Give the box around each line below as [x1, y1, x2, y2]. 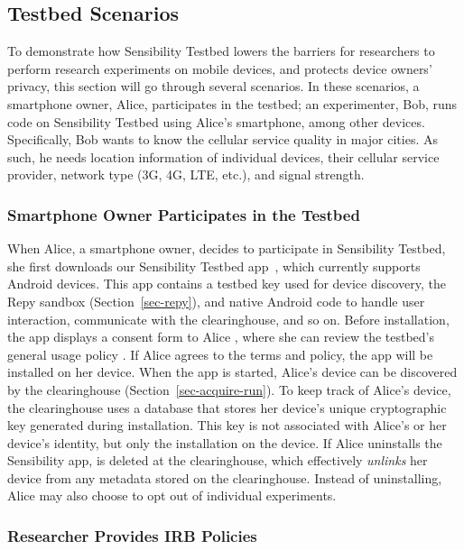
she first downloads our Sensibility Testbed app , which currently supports [7, 256, 421, 275]
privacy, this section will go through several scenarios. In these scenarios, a [7, 77, 420, 96]
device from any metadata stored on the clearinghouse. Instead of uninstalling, [7, 468, 442, 487]
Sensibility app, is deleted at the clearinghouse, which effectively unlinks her [7, 451, 428, 470]
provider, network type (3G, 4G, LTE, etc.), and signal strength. [7, 165, 365, 184]
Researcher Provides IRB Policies [7, 525, 257, 546]
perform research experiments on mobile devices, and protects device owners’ [7, 59, 432, 78]
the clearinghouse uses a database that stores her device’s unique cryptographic [7, 398, 447, 417]
